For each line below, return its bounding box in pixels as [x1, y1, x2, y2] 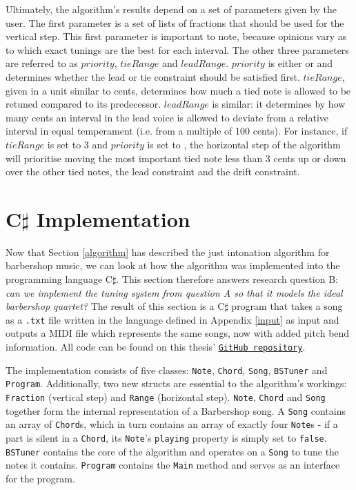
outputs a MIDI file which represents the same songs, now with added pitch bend [6, 326, 350, 340]
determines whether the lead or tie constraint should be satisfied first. [6, 69, 300, 84]
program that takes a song [231, 299, 343, 313]
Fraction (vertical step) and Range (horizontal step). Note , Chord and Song [6, 390, 326, 404]
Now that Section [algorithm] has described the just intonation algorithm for [6, 244, 330, 259]
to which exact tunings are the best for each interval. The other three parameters [6, 42, 349, 57]
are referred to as [6, 56, 78, 70]
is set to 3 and [47, 137, 108, 151]
